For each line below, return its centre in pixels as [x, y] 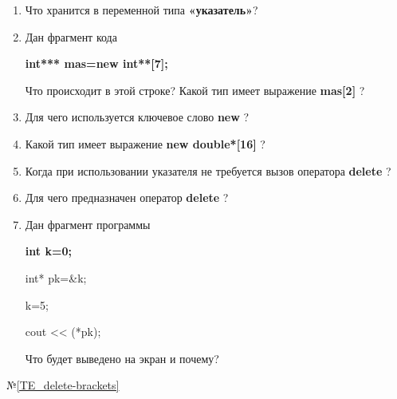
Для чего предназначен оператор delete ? [127, 198]
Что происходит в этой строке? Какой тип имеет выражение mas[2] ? [195, 90]
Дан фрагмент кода [71, 36]
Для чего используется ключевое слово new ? [137, 117]
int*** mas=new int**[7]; [96, 63]
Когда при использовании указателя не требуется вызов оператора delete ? [208, 170]
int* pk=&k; [56, 277]
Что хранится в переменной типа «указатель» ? [142, 10]
